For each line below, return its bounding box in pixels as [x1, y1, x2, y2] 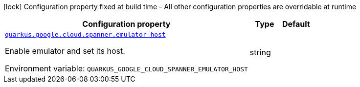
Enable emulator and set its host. [5, 46, 125, 56]
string [249, 47, 271, 57]
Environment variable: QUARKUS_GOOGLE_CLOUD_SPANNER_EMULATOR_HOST [5, 64, 248, 73]
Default [282, 19, 310, 29]
